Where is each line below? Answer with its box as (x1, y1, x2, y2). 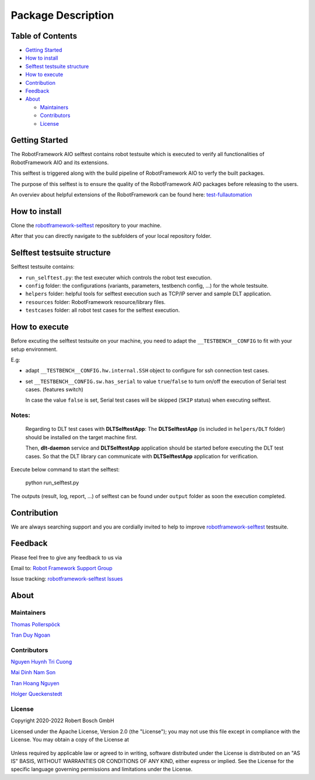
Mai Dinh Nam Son (10, 669, 56, 676)
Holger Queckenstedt (10, 691, 62, 698)
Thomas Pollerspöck (10, 620, 61, 628)
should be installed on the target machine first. (25, 433, 138, 441)
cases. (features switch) (25, 386, 84, 393)
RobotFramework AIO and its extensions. (10, 158, 109, 166)
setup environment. (10, 346, 58, 353)
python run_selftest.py (25, 479, 79, 486)
